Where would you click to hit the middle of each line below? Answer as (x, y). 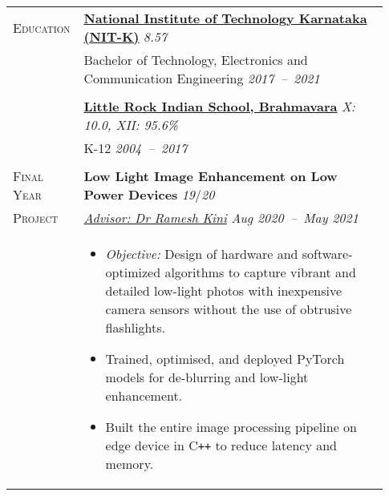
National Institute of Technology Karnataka (225, 18)
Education (42, 27)
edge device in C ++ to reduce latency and (221, 445)
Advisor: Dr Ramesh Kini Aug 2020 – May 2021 (221, 218)
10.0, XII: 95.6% (131, 125)
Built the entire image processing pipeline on (231, 427)
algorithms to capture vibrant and (260, 272)
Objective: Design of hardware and (202, 254)
